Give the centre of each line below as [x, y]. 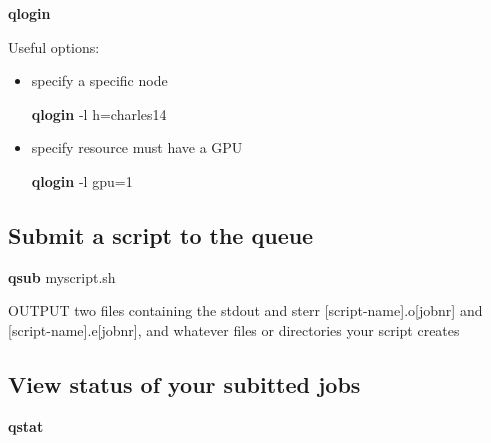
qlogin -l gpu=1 [82, 180]
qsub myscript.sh [62, 276]
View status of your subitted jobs [184, 383]
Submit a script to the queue [161, 234]
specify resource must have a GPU [137, 147]
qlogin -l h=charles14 [99, 113]
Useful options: [54, 46]
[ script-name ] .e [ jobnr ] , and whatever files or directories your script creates [234, 329]
